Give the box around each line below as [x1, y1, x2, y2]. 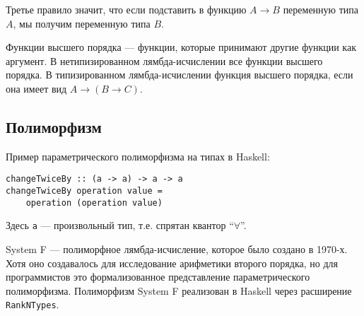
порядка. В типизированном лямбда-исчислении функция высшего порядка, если [6, 67, 353, 82]
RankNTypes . [6, 297, 59, 312]
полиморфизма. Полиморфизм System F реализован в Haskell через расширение [6, 283, 352, 298]
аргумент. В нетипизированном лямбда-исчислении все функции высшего [6, 53, 323, 68]
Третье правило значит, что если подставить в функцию [6, 2, 247, 16]
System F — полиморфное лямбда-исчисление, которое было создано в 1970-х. [6, 241, 348, 256]
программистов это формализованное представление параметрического [6, 269, 310, 284]
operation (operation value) [25, 197, 163, 208]
